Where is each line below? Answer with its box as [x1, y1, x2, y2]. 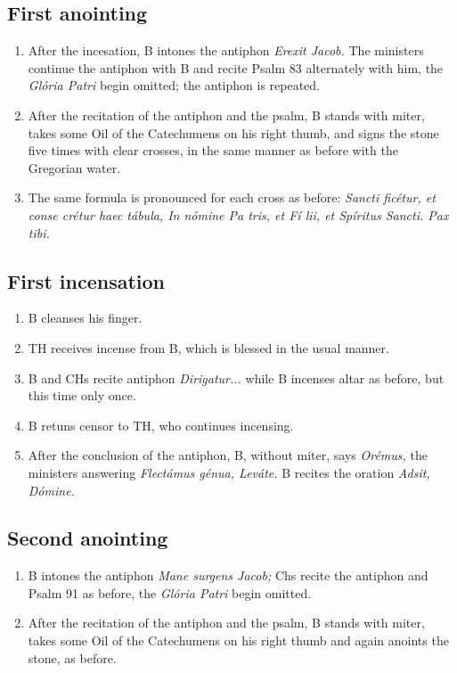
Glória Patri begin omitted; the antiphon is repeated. [28, 76, 320, 94]
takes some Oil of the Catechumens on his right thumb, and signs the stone [28, 123, 439, 142]
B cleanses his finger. [28, 308, 143, 327]
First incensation [7, 267, 166, 294]
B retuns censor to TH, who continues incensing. [28, 415, 294, 434]
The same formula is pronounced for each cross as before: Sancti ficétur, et [28, 188, 436, 207]
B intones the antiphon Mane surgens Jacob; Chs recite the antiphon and [28, 566, 428, 585]
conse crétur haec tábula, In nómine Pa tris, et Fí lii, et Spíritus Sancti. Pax [28, 205, 449, 224]
